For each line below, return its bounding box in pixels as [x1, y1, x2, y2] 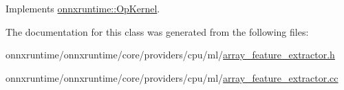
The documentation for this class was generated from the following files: [6, 24, 309, 38]
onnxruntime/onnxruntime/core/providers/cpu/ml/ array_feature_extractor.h [6, 47, 335, 62]
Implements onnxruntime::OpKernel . [6, 1, 160, 15]
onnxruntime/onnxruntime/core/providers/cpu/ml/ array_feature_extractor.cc [6, 70, 338, 85]
